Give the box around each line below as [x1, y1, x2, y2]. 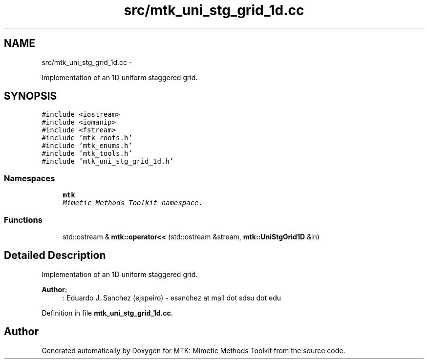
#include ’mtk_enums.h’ [42, 142, 132, 150]
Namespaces [4, 173, 55, 183]
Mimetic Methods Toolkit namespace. [63, 199, 203, 207]
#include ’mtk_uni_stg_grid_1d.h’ [42, 157, 174, 166]
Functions [4, 214, 43, 225]
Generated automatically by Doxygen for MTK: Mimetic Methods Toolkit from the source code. [42, 346, 345, 355]
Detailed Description [4, 249, 106, 262]
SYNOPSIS [4, 90, 57, 103]
